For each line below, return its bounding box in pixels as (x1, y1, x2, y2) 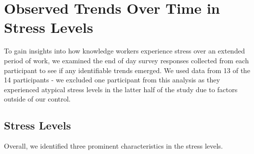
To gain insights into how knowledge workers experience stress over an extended (4, 46, 245, 56)
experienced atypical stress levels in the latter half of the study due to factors (4, 84, 238, 94)
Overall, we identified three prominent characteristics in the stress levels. (4, 141, 223, 151)
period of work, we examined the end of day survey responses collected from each (4, 55, 249, 65)
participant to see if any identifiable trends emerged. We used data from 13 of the (4, 65, 251, 75)
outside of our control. (4, 94, 71, 104)
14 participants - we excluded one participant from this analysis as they (4, 75, 220, 85)
